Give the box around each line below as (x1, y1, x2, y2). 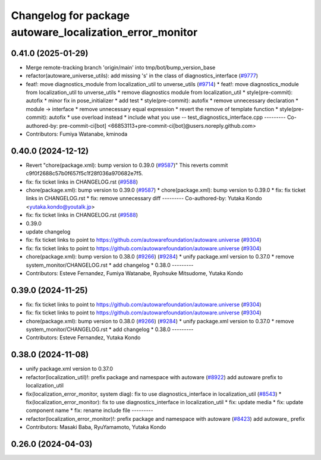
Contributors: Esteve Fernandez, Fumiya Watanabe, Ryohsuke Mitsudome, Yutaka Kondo (26, 269, 243, 276)
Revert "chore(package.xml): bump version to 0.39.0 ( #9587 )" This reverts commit (26, 161, 228, 169)
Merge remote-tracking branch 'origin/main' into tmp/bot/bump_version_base (26, 64, 216, 71)
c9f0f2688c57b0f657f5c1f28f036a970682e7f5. (26, 170, 143, 177)
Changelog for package (11, 9, 130, 22)
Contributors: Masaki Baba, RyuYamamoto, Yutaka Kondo (26, 424, 166, 431)
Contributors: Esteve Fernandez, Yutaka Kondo (26, 334, 141, 341)
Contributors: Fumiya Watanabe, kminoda (26, 130, 128, 137)
